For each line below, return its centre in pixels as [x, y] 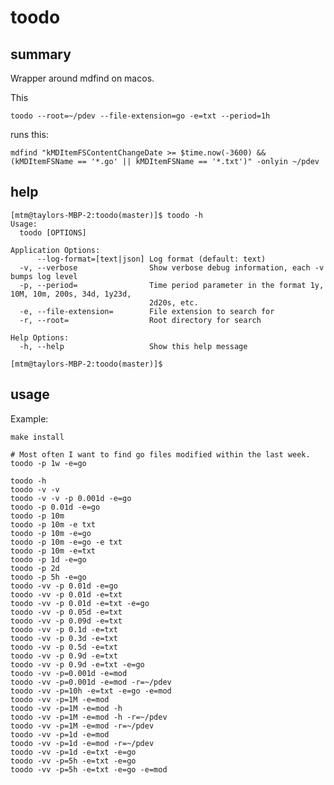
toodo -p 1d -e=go [48, 559]
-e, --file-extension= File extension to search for [147, 311]
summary [41, 54]
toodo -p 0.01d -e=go [55, 507]
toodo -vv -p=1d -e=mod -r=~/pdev [82, 743]
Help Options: [40, 337]
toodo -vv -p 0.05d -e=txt [66, 612]
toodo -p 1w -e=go [48, 463]
